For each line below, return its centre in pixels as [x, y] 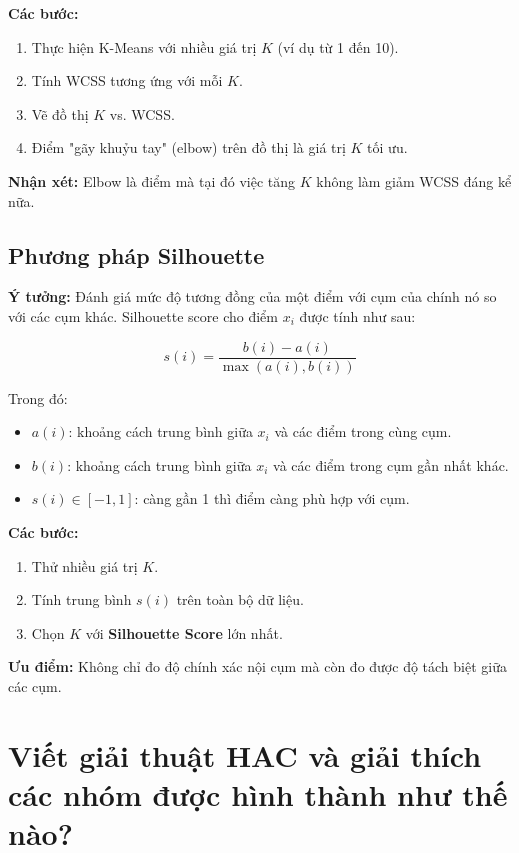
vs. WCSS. [142, 113]
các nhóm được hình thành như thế [258, 793]
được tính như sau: [357, 315]
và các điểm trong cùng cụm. [363, 431]
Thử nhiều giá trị [84, 565]
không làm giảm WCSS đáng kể [414, 180]
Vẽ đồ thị [60, 113]
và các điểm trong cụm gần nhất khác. [391, 464]
